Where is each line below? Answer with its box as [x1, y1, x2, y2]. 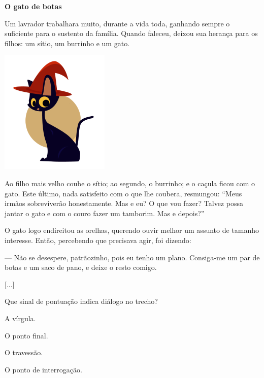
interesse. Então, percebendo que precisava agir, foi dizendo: [5, 234, 191, 245]
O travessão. [5, 347, 43, 358]
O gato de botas [5, 1, 62, 11]
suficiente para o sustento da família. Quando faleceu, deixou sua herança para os [5, 28, 258, 39]
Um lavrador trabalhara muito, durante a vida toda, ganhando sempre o [5, 18, 230, 28]
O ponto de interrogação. [5, 364, 82, 374]
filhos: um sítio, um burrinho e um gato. [5, 38, 130, 48]
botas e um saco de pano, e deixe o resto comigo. [5, 262, 157, 272]
